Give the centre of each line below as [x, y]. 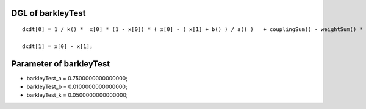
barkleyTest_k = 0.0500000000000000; [77, 95]
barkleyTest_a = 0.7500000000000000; [77, 78]
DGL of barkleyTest [48, 13]
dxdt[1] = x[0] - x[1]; [58, 46]
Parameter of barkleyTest [61, 64]
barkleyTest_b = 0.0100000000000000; [77, 87]
